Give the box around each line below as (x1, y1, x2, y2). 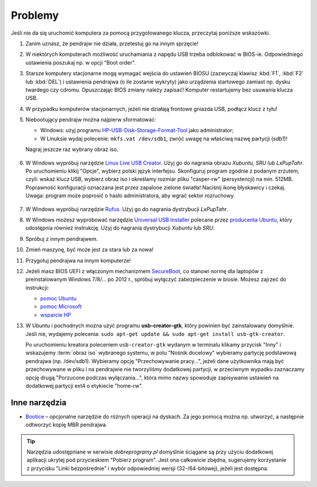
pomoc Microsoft (40, 303, 82, 310)
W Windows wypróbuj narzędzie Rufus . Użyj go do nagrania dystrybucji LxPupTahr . (25, 206, 228, 213)
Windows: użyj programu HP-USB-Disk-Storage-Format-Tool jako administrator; (40, 127, 234, 134)
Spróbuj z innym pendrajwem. (25, 235, 98, 242)
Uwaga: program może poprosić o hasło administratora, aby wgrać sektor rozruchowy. (25, 192, 235, 199)
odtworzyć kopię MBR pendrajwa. (25, 421, 108, 428)
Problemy (11, 9, 59, 22)
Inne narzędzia (11, 397, 67, 408)
